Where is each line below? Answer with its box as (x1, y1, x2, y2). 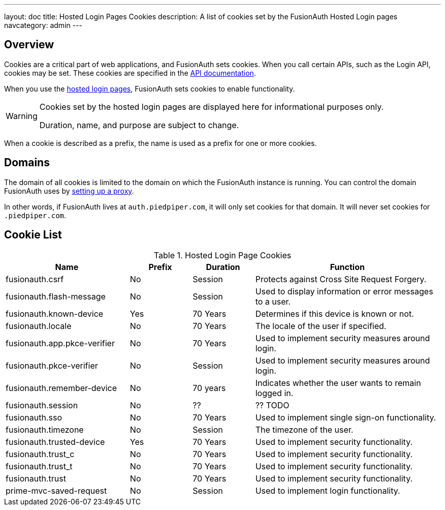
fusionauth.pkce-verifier (6, 360, 98, 371)
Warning (6, 110, 38, 121)
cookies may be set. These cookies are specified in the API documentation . (4, 68, 256, 77)
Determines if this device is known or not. (255, 308, 414, 319)
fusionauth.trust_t (6, 461, 73, 471)
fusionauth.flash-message (6, 291, 106, 302)
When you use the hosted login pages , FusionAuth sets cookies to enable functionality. (4, 84, 295, 93)
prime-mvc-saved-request (6, 485, 107, 496)
